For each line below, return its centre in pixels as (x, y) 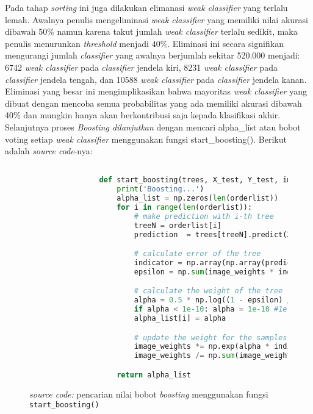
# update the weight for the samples (210, 337)
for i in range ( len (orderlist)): (185, 207)
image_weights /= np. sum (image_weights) (217, 356)
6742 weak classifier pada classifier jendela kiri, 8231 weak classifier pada (141, 67)
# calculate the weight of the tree (208, 291)
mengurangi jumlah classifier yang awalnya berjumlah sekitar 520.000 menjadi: (153, 55)
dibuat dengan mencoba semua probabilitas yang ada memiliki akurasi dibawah (153, 103)
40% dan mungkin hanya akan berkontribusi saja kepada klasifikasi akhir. (143, 115)
